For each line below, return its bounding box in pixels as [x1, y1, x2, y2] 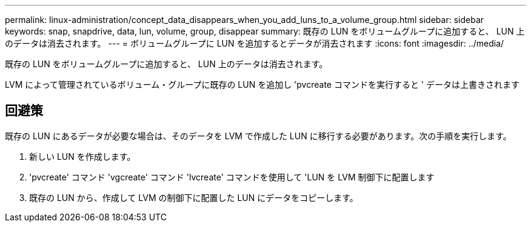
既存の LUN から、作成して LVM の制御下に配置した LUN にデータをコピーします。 [29, 192, 358, 203]
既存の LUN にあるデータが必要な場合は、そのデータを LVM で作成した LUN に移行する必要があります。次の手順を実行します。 [5, 130, 512, 141]
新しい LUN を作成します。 [29, 151, 136, 162]
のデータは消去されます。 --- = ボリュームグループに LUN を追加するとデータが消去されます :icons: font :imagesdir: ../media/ [5, 38, 504, 48]
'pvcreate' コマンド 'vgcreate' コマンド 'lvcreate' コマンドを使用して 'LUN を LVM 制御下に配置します [29, 171, 435, 182]
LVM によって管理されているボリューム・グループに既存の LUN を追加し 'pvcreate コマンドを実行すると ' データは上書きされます [5, 79, 520, 90]
